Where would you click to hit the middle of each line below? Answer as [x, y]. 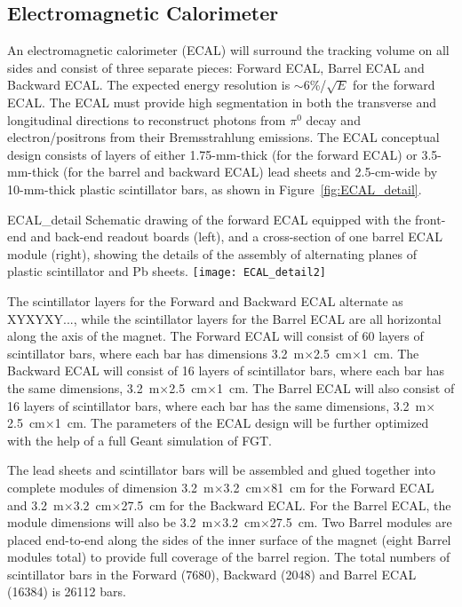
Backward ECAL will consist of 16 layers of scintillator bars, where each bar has [226, 371]
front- [430, 219]
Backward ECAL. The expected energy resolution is [149, 85]
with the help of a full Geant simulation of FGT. [139, 440]
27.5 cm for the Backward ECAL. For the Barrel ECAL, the [286, 505]
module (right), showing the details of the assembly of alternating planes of [212, 253]
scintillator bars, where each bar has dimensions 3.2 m [156, 353]
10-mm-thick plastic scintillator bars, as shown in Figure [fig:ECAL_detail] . [215, 189]
